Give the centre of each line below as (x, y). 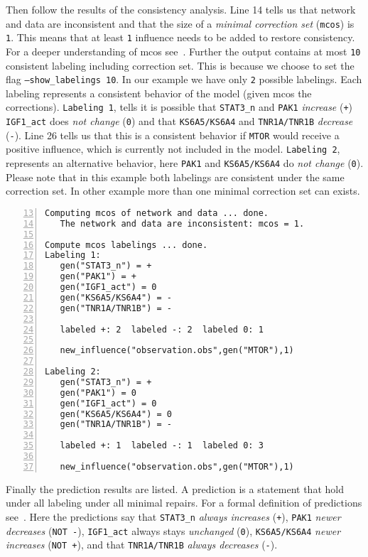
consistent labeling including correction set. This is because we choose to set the (180, 65)
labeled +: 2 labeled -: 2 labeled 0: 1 (162, 329)
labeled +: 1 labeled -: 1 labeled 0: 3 (162, 446)
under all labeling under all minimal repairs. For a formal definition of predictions (184, 503)
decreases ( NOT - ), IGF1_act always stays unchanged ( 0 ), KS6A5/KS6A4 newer (173, 530)
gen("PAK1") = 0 (98, 393)
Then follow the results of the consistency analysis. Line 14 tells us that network (181, 9)
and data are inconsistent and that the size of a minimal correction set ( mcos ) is (180, 23)
